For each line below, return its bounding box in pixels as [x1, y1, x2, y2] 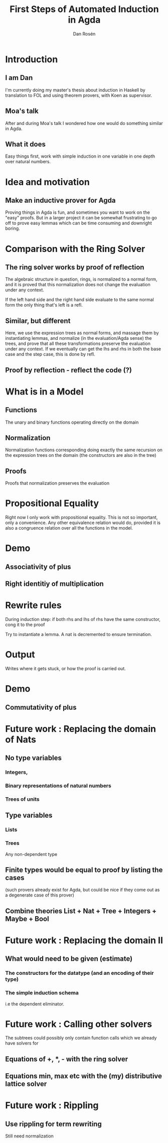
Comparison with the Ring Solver [5, 243, 145, 255]
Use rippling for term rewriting [5, 1119, 102, 1128]
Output [5, 649, 35, 661]
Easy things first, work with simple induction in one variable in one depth [5, 153, 155, 159]
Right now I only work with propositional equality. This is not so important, [5, 515, 158, 521]
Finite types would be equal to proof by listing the [5, 865, 163, 874]
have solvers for [5, 1040, 39, 1046]
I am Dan [5, 74, 33, 82]
